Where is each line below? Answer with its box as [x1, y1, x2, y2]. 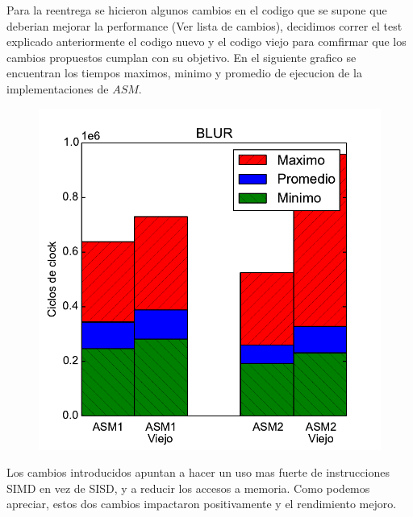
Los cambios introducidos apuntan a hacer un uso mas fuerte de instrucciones [6, 464, 390, 481]
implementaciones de [6, 80, 109, 97]
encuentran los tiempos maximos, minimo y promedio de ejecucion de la [6, 64, 362, 81]
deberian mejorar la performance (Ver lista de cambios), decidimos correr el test [6, 17, 403, 34]
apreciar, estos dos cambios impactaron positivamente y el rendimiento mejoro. [6, 495, 397, 512]
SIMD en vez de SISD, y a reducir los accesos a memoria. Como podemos [6, 479, 370, 496]
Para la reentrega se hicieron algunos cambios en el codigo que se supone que [6, 2, 387, 18]
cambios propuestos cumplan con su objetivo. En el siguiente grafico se [6, 48, 357, 65]
